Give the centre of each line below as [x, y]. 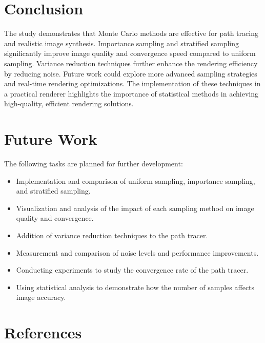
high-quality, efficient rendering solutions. [69, 103]
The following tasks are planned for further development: [94, 163]
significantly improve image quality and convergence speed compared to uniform [130, 53]
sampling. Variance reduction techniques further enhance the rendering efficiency [131, 63]
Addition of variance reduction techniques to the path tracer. [112, 235]
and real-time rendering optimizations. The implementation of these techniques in [132, 83]
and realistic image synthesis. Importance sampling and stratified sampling [121, 43]
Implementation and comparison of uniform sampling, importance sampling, [136, 180]
